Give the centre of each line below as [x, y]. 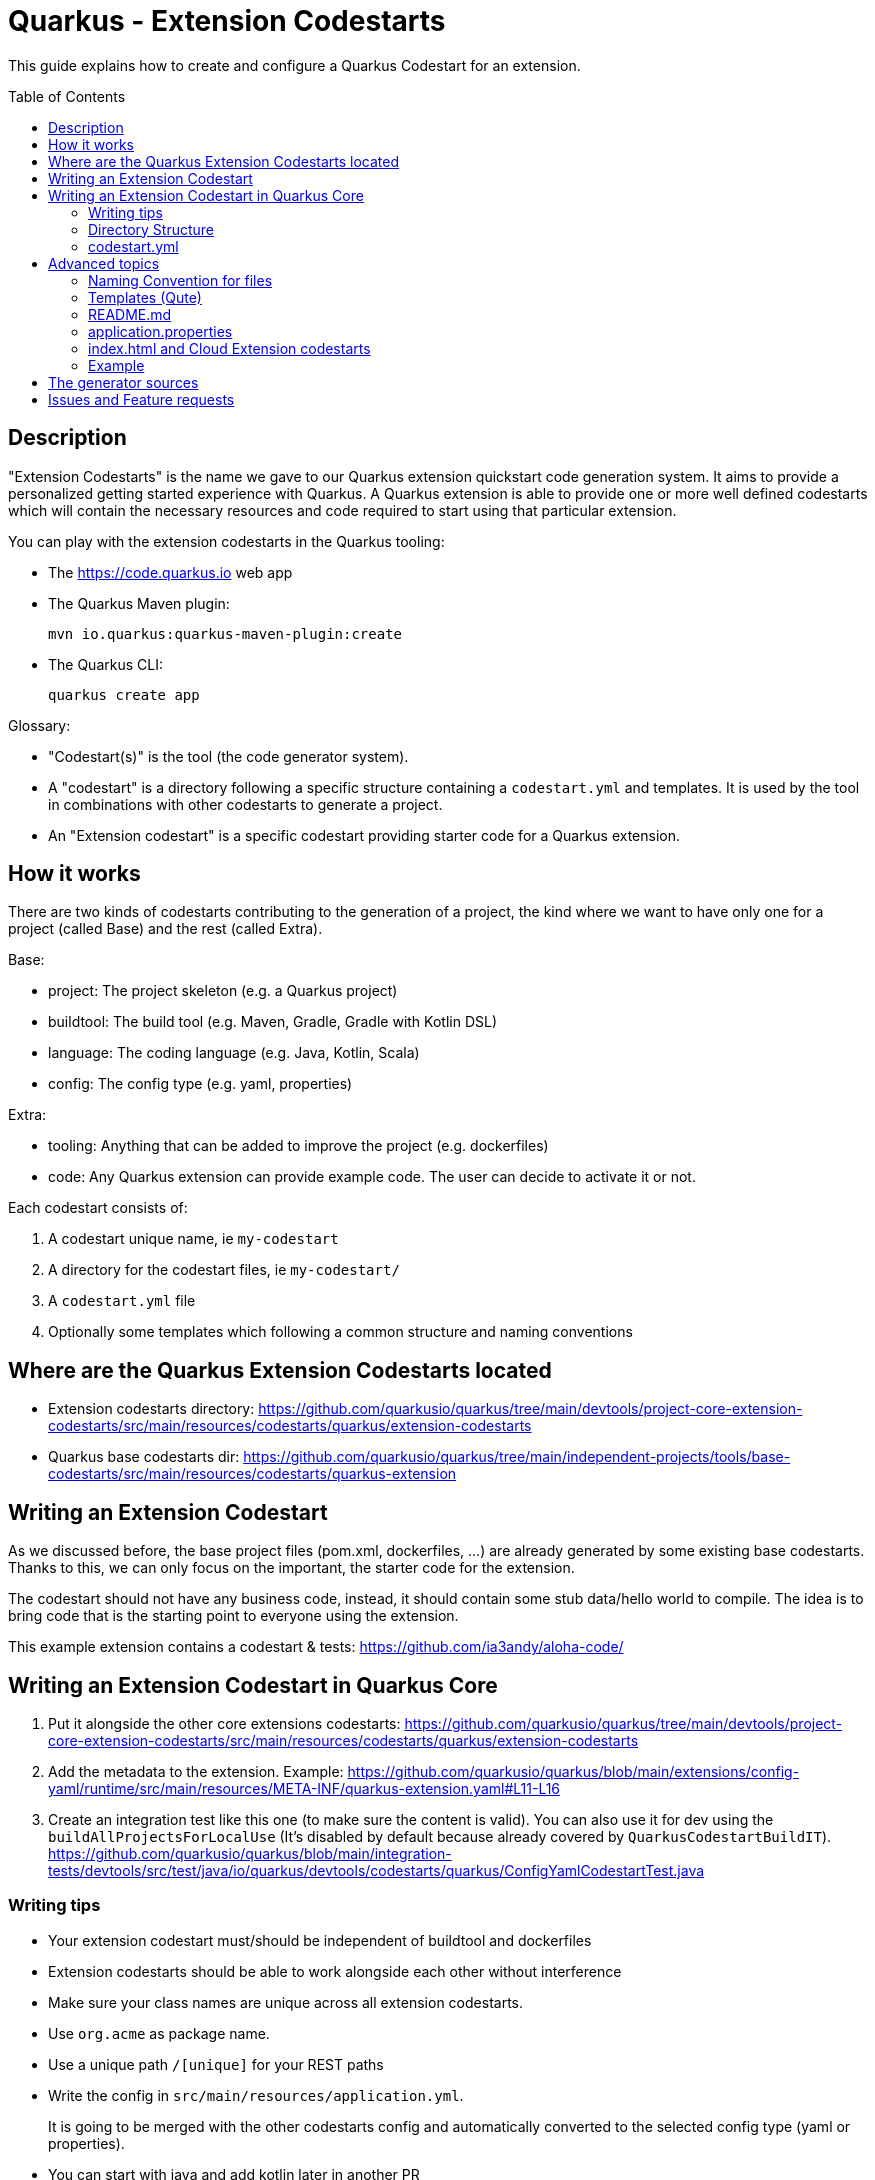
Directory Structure [151, 229]
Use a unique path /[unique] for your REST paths [216, 2064]
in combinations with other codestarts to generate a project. [245, 804]
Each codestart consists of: [98, 1208]
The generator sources [123, 382]
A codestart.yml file [122, 1301]
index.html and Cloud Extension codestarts [229, 348]
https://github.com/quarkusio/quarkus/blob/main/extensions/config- [573, 1771]
